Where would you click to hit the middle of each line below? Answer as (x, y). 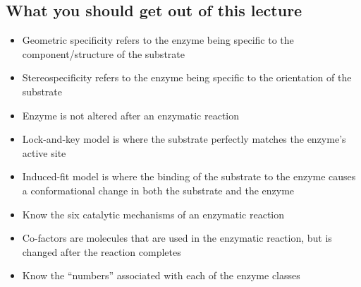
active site (44, 152)
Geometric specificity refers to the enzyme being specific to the (158, 40)
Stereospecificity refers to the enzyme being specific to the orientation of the (187, 77)
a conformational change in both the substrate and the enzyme (158, 190)
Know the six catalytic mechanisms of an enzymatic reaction (153, 214)
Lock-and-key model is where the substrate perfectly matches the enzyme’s (184, 139)
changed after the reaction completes (102, 251)
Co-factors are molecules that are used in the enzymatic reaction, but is (177, 238)
